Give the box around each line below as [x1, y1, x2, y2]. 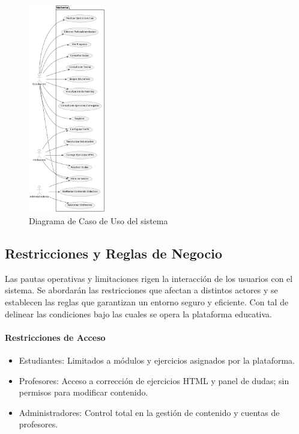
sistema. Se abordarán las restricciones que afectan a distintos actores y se [5, 284, 278, 296]
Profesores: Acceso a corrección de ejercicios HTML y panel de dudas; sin [19, 374, 289, 387]
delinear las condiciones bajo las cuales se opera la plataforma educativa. [5, 307, 272, 320]
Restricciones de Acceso [5, 331, 106, 343]
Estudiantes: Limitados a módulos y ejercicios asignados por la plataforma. [19, 354, 295, 367]
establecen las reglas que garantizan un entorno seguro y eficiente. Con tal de [5, 296, 289, 308]
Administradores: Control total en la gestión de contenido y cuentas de [19, 406, 280, 418]
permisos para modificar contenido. [19, 386, 148, 399]
